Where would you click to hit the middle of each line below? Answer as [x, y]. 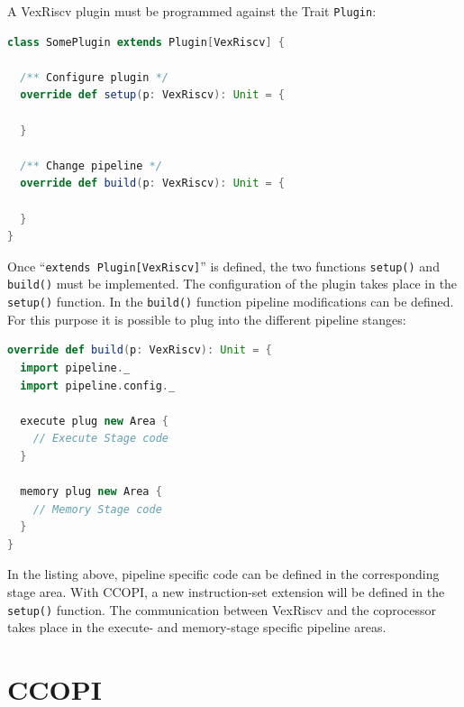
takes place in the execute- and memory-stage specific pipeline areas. [197, 627]
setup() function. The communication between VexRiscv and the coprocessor [222, 609]
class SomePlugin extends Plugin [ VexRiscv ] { [146, 42]
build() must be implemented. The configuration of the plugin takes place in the [232, 284]
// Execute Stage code [100, 439]
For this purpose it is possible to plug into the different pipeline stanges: [207, 319]
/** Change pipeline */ [91, 165]
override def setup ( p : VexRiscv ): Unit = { [153, 95]
